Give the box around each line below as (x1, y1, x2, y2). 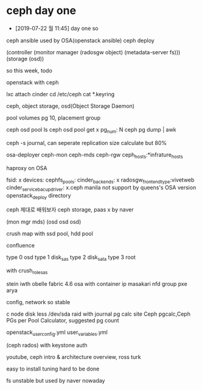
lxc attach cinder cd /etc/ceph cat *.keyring (6, 90, 115, 97)
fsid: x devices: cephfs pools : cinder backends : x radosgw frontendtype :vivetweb (6, 176, 195, 185)
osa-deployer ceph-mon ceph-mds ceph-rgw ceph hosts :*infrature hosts (6, 151, 184, 160)
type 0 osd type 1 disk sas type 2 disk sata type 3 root (6, 253, 136, 262)
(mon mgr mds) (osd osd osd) (6, 218, 82, 225)
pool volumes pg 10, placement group (6, 114, 101, 121)
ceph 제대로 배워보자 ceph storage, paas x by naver (6, 205, 134, 213)
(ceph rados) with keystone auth (6, 342, 88, 349)
